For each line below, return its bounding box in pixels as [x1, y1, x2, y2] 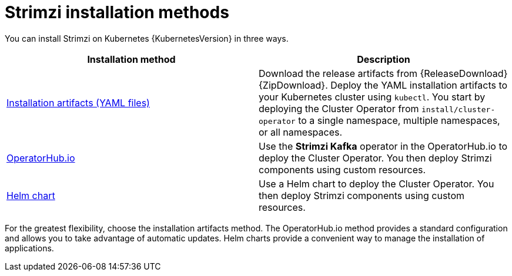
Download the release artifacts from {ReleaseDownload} [259, 67, 508, 79]
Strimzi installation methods [5, 2, 229, 22]
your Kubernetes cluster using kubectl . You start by [259, 90, 486, 103]
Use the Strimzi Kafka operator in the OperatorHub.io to [259, 140, 508, 152]
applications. [5, 243, 54, 253]
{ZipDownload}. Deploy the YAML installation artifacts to [259, 79, 508, 91]
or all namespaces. [259, 126, 343, 138]
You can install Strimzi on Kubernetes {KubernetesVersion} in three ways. [5, 33, 289, 43]
